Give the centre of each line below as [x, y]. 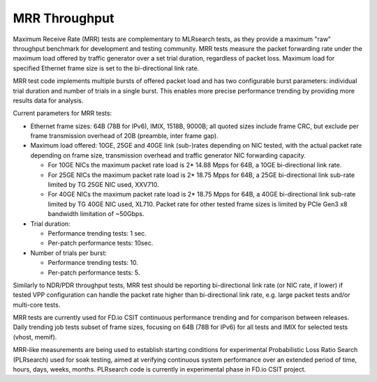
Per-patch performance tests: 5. [94, 273]
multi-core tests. [37, 305]
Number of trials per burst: [69, 253]
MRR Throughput [64, 18]
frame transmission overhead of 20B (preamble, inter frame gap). [125, 136]
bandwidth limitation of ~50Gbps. [96, 214]
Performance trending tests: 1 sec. [97, 233]
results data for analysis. [48, 100]
